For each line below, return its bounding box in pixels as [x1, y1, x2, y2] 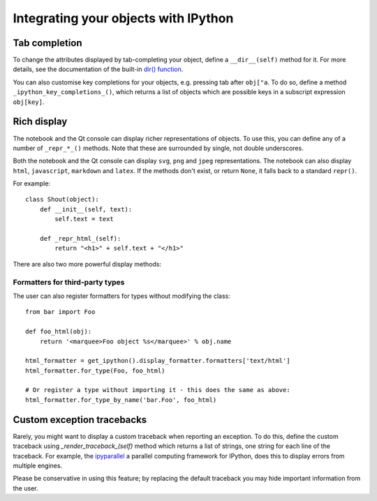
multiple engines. [13, 461, 63, 470]
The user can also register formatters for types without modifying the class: [13, 292, 230, 300]
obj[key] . [13, 98, 45, 106]
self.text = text [54, 215, 114, 223]
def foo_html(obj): [25, 328, 92, 336]
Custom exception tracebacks [13, 414, 147, 426]
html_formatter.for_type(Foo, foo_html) [25, 366, 165, 375]
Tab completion [13, 37, 83, 49]
